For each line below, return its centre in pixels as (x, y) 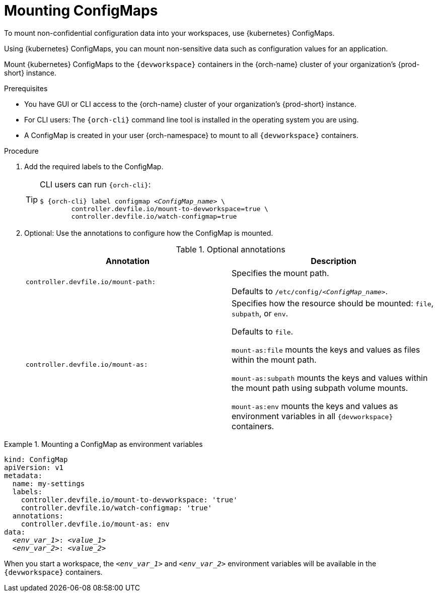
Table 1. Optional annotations (231, 249)
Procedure (21, 151)
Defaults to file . (263, 331)
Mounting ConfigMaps (81, 11)
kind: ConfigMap (36, 459)
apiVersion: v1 (34, 467)
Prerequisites (26, 88)
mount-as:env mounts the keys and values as (315, 406)
